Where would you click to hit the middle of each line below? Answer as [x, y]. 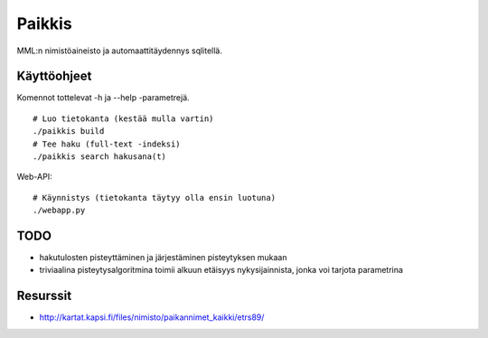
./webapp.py [59, 211]
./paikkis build [69, 131]
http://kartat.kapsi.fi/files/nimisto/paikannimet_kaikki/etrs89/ [152, 317]
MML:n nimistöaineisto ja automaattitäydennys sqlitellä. [120, 51]
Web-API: [35, 177]
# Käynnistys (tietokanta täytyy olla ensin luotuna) [154, 197]
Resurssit [44, 296]
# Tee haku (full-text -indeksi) [107, 144]
